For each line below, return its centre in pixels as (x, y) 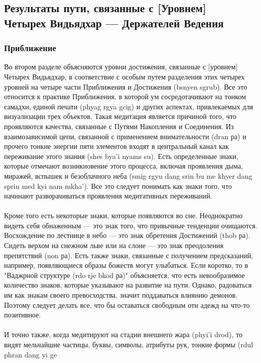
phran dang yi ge (30, 354)
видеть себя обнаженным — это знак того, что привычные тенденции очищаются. (131, 225)
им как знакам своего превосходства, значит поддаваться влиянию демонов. (121, 295)
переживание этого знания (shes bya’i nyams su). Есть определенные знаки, (121, 156)
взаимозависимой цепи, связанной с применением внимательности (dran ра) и (125, 136)
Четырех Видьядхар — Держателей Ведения (114, 23)
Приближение (30, 48)
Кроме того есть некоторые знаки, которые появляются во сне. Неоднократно (123, 215)
